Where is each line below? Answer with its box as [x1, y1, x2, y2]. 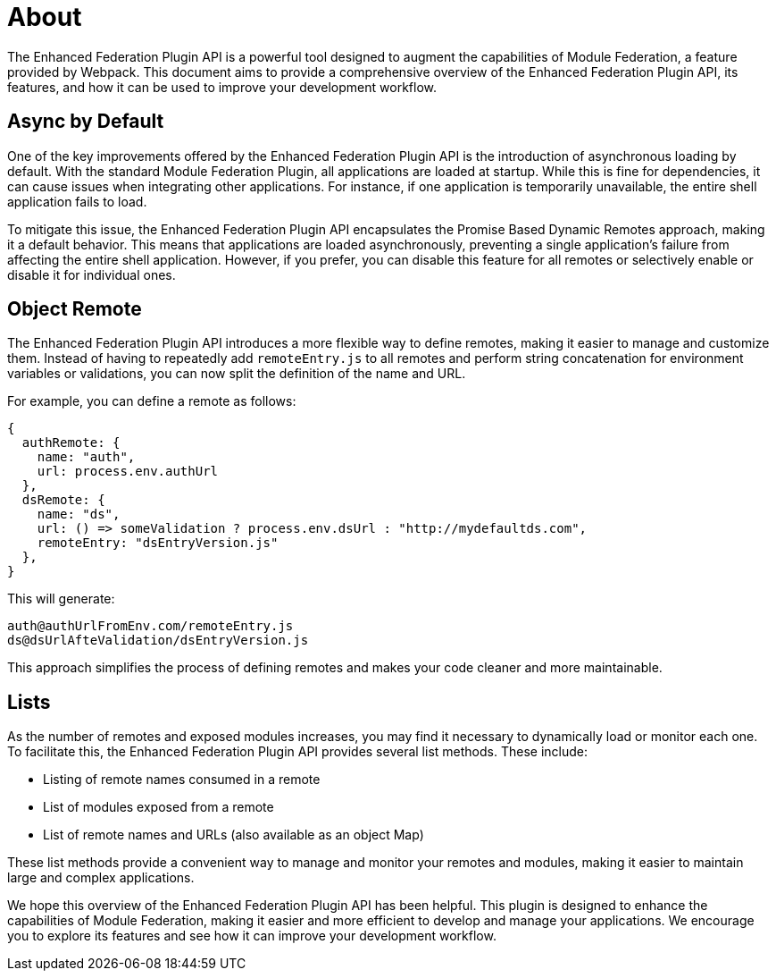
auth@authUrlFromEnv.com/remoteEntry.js [7, 619, 294, 634]
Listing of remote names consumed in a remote [43, 771, 321, 788]
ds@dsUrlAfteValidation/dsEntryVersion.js [7, 633, 309, 648]
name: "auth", [37, 450, 136, 465]
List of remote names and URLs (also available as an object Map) [43, 827, 424, 843]
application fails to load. [7, 193, 147, 209]
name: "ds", [37, 507, 121, 522]
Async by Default [7, 110, 164, 133]
